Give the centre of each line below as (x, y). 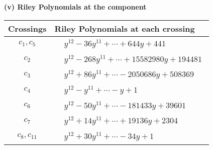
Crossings (27, 28)
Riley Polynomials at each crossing (125, 28)
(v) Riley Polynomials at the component (75, 7)
